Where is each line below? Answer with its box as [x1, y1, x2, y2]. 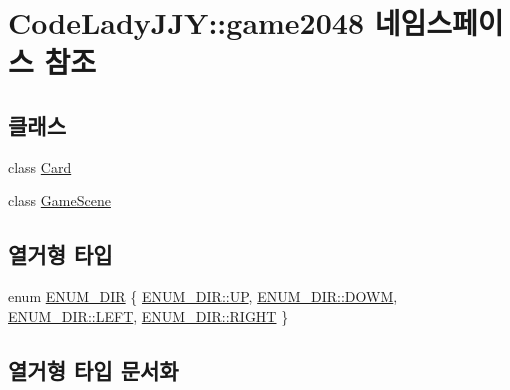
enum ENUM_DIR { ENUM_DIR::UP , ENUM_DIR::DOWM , [8, 286, 398, 307]
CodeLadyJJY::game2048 [8, 2, 365, 43]
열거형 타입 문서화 [8, 354, 179, 385]
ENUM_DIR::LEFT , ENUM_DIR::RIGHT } [8, 305, 289, 326]
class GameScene [8, 190, 111, 211]
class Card [8, 156, 72, 177]
